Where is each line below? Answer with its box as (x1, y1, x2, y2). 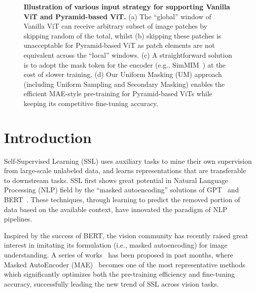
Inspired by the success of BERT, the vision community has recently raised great (4, 230, 249, 240)
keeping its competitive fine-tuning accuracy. (24, 98, 158, 108)
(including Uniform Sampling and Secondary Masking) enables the (24, 78, 225, 89)
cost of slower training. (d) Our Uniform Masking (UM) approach (24, 69, 222, 79)
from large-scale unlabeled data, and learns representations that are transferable (4, 165, 246, 176)
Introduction (4, 127, 92, 147)
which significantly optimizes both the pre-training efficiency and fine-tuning (4, 269, 235, 279)
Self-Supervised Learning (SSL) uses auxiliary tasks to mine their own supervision (4, 155, 252, 166)
